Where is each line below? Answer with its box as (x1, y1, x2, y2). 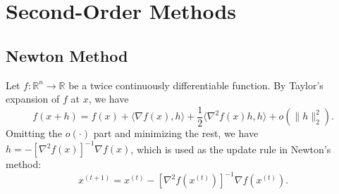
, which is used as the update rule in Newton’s (130, 141, 331, 156)
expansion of (6, 91, 60, 106)
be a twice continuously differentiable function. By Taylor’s (68, 77, 323, 92)
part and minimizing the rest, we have (93, 126, 259, 141)
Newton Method (6, 44, 128, 66)
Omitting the (6, 126, 63, 141)
